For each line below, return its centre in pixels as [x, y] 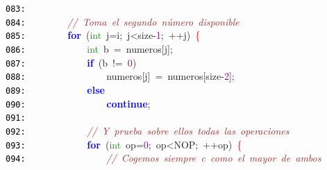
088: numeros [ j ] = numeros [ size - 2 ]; [120, 76]
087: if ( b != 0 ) [71, 62]
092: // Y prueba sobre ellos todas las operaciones [148, 130]
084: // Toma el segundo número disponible [123, 21]
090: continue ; [78, 103]
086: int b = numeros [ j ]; [89, 48]
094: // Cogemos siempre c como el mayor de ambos [163, 158]
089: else [55, 89]
